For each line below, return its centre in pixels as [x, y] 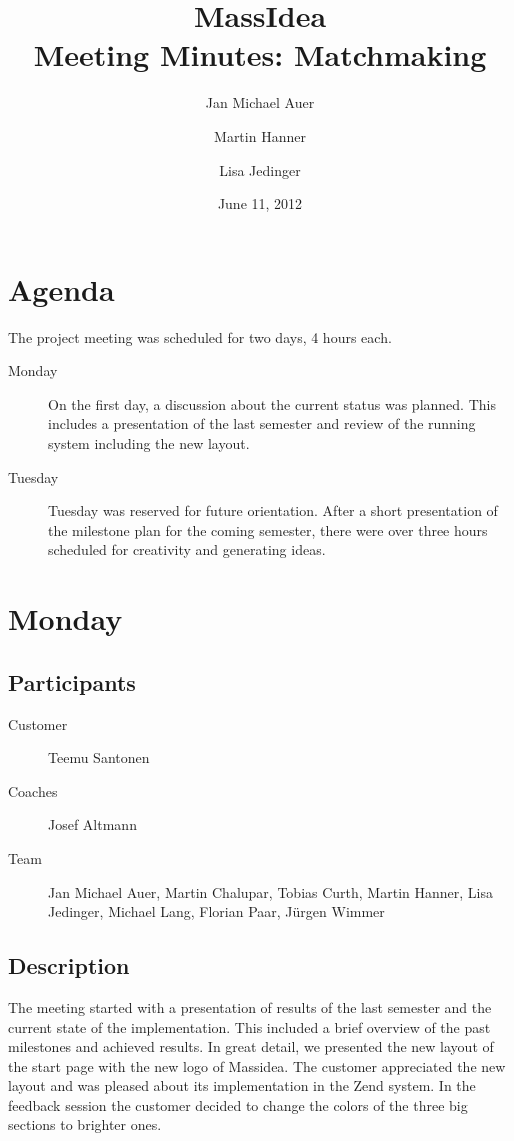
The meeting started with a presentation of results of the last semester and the [250, 1006]
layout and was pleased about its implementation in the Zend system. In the [242, 1085]
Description [69, 965]
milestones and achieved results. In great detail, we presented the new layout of [251, 1046]
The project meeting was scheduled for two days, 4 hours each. [200, 336]
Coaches [33, 790]
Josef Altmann [92, 824]
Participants [72, 681]
